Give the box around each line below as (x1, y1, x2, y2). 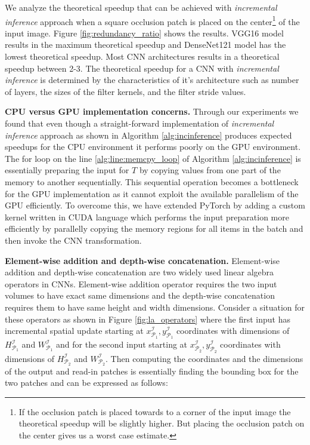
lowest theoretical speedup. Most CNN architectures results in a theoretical (5, 50, 280, 63)
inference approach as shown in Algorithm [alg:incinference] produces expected (5, 128, 292, 141)
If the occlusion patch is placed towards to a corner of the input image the (18, 405, 291, 418)
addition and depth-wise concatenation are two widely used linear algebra (5, 266, 274, 278)
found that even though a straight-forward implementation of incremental (5, 117, 274, 129)
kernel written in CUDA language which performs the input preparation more (5, 210, 289, 223)
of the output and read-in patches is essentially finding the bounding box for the (5, 364, 299, 377)
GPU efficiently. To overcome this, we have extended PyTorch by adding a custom (5, 199, 305, 211)
